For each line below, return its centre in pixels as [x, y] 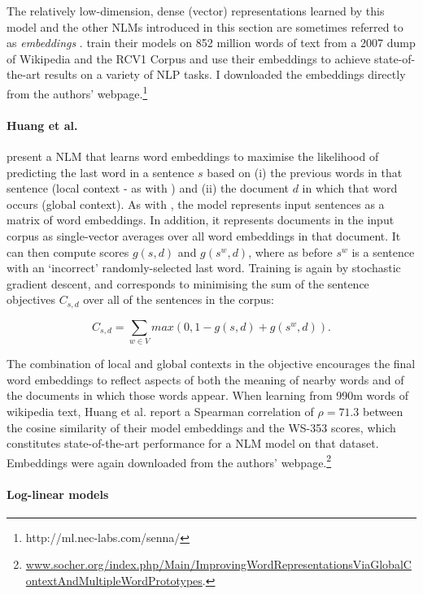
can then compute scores [68, 251]
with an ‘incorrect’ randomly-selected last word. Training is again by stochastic [204, 268]
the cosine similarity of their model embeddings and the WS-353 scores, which [201, 427]
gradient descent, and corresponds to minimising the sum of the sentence [188, 283]
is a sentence [383, 251]
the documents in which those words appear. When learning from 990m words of [208, 395]
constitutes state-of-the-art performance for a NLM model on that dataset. [193, 443]
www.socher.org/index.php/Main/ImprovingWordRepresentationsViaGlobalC [218, 564]
